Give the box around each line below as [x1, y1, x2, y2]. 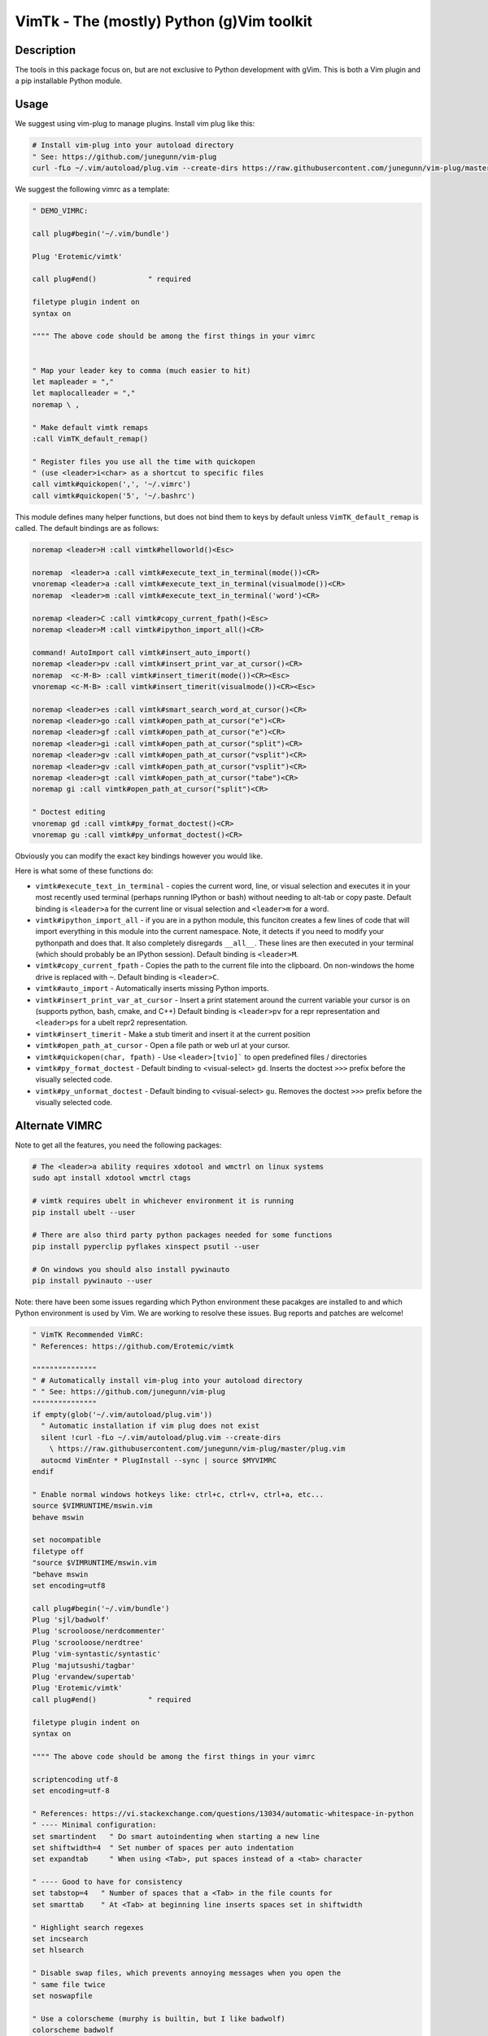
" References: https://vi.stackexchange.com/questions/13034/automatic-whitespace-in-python [32, 1809, 414, 1818]
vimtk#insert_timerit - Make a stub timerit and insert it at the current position [35, 1029, 311, 1038]
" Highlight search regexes [32, 1923, 144, 1932]
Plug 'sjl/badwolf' [32, 1615, 110, 1625]
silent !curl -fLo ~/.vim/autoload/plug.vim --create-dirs [41, 1433, 281, 1441]
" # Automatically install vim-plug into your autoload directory [32, 1376, 303, 1384]
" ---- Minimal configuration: [32, 1820, 158, 1830]
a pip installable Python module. [15, 76, 123, 86]
